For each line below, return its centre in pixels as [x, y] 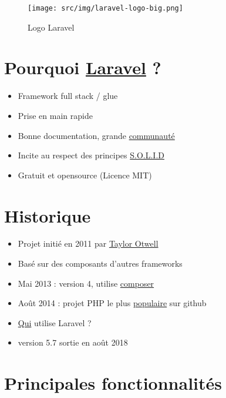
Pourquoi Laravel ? [83, 67]
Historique [48, 215]
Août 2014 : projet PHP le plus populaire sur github [112, 303]
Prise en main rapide [55, 115]
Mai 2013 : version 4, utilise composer [86, 283]
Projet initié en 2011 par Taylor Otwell [88, 243]
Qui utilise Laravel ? [55, 322]
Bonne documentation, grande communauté [96, 135]
